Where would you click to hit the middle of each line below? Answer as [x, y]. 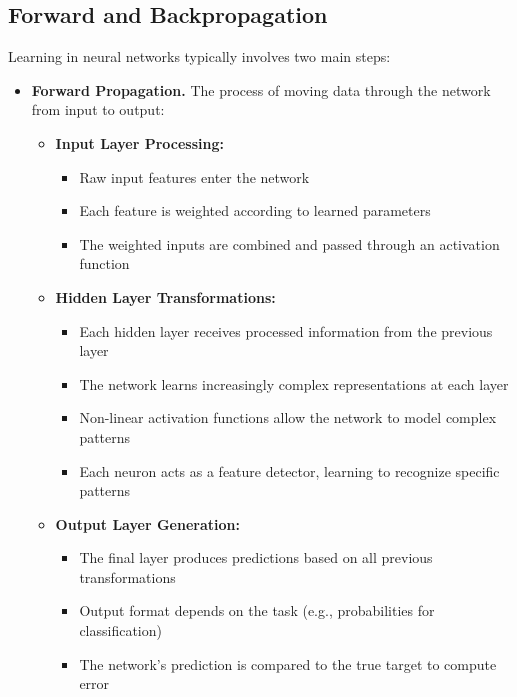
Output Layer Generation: [147, 523]
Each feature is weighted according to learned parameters [255, 210]
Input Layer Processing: [139, 142]
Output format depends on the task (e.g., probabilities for [257, 610]
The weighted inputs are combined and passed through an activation [289, 243]
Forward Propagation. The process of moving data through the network [261, 89]
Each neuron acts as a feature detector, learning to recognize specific [289, 470]
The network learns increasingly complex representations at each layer [294, 383]
